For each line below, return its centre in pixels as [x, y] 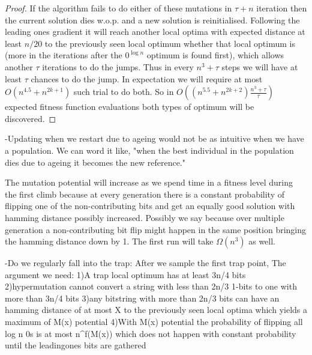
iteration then [282, 8]
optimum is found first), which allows [215, 55]
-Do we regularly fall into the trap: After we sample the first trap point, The [145, 263]
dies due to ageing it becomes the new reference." [95, 162]
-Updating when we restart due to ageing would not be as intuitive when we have [154, 138]
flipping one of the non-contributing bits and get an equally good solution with [150, 206]
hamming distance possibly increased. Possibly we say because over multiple [145, 217]
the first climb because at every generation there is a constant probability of [145, 194]
